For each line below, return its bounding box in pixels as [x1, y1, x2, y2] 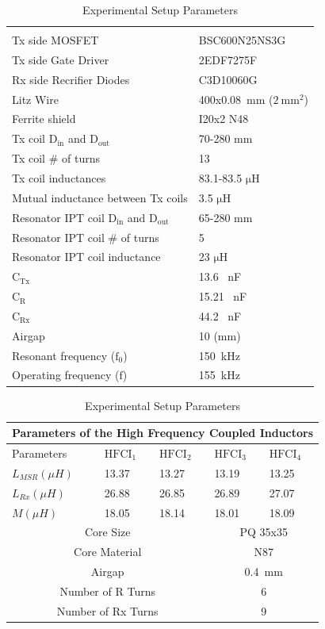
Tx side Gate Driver [12, 51, 109, 67]
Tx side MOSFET [12, 32, 99, 48]
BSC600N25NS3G [198, 32, 286, 48]
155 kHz [198, 366, 240, 383]
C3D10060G [198, 71, 258, 87]
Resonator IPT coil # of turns [12, 228, 159, 245]
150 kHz [198, 347, 240, 363]
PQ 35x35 [239, 524, 288, 540]
